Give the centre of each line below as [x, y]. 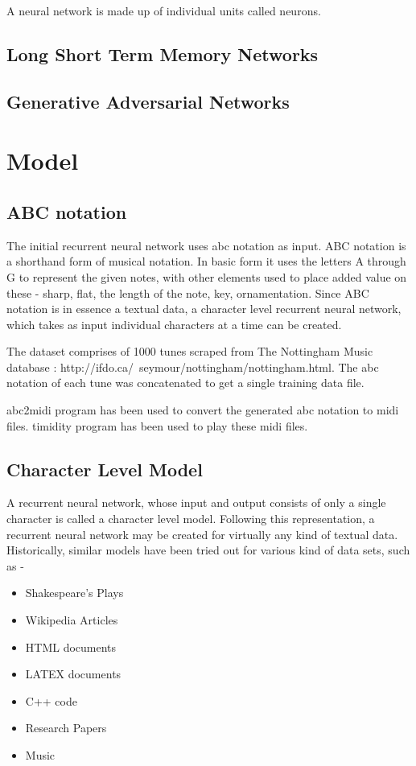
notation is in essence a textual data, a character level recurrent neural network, [204, 309]
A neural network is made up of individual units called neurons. [164, 10]
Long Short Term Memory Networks [163, 54]
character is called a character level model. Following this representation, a [191, 519]
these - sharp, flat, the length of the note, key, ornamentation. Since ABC [188, 292]
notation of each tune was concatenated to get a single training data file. [185, 383]
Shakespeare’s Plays [74, 593]
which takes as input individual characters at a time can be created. [174, 324]
